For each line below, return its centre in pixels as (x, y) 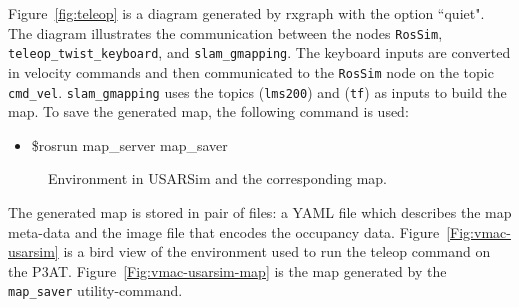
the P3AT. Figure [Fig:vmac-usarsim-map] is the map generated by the (227, 270)
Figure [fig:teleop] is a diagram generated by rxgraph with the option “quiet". (246, 13)
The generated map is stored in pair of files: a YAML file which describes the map (260, 212)
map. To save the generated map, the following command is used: (208, 111)
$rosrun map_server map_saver (129, 144)
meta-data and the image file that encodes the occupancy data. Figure (224, 231)
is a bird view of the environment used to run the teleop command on (277, 251)
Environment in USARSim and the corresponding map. (217, 178)
